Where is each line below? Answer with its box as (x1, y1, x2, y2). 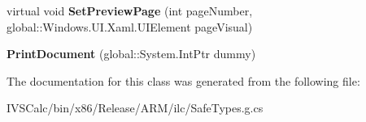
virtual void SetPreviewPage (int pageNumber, (7, 2, 253, 19)
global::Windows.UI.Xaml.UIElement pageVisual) (7, 18, 253, 35)
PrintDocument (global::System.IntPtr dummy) (7, 45, 256, 62)
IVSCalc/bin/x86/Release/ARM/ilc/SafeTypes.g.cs (7, 99, 264, 116)
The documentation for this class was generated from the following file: (7, 72, 360, 89)
